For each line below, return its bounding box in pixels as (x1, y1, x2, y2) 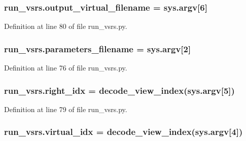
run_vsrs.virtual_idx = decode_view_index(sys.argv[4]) (4, 125, 243, 138)
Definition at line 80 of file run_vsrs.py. (4, 21, 127, 31)
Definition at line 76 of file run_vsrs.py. (4, 62, 127, 73)
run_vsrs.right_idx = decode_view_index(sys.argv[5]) (4, 84, 235, 96)
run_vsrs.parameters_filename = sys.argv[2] (4, 42, 191, 55)
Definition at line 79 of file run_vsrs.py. (4, 103, 127, 114)
